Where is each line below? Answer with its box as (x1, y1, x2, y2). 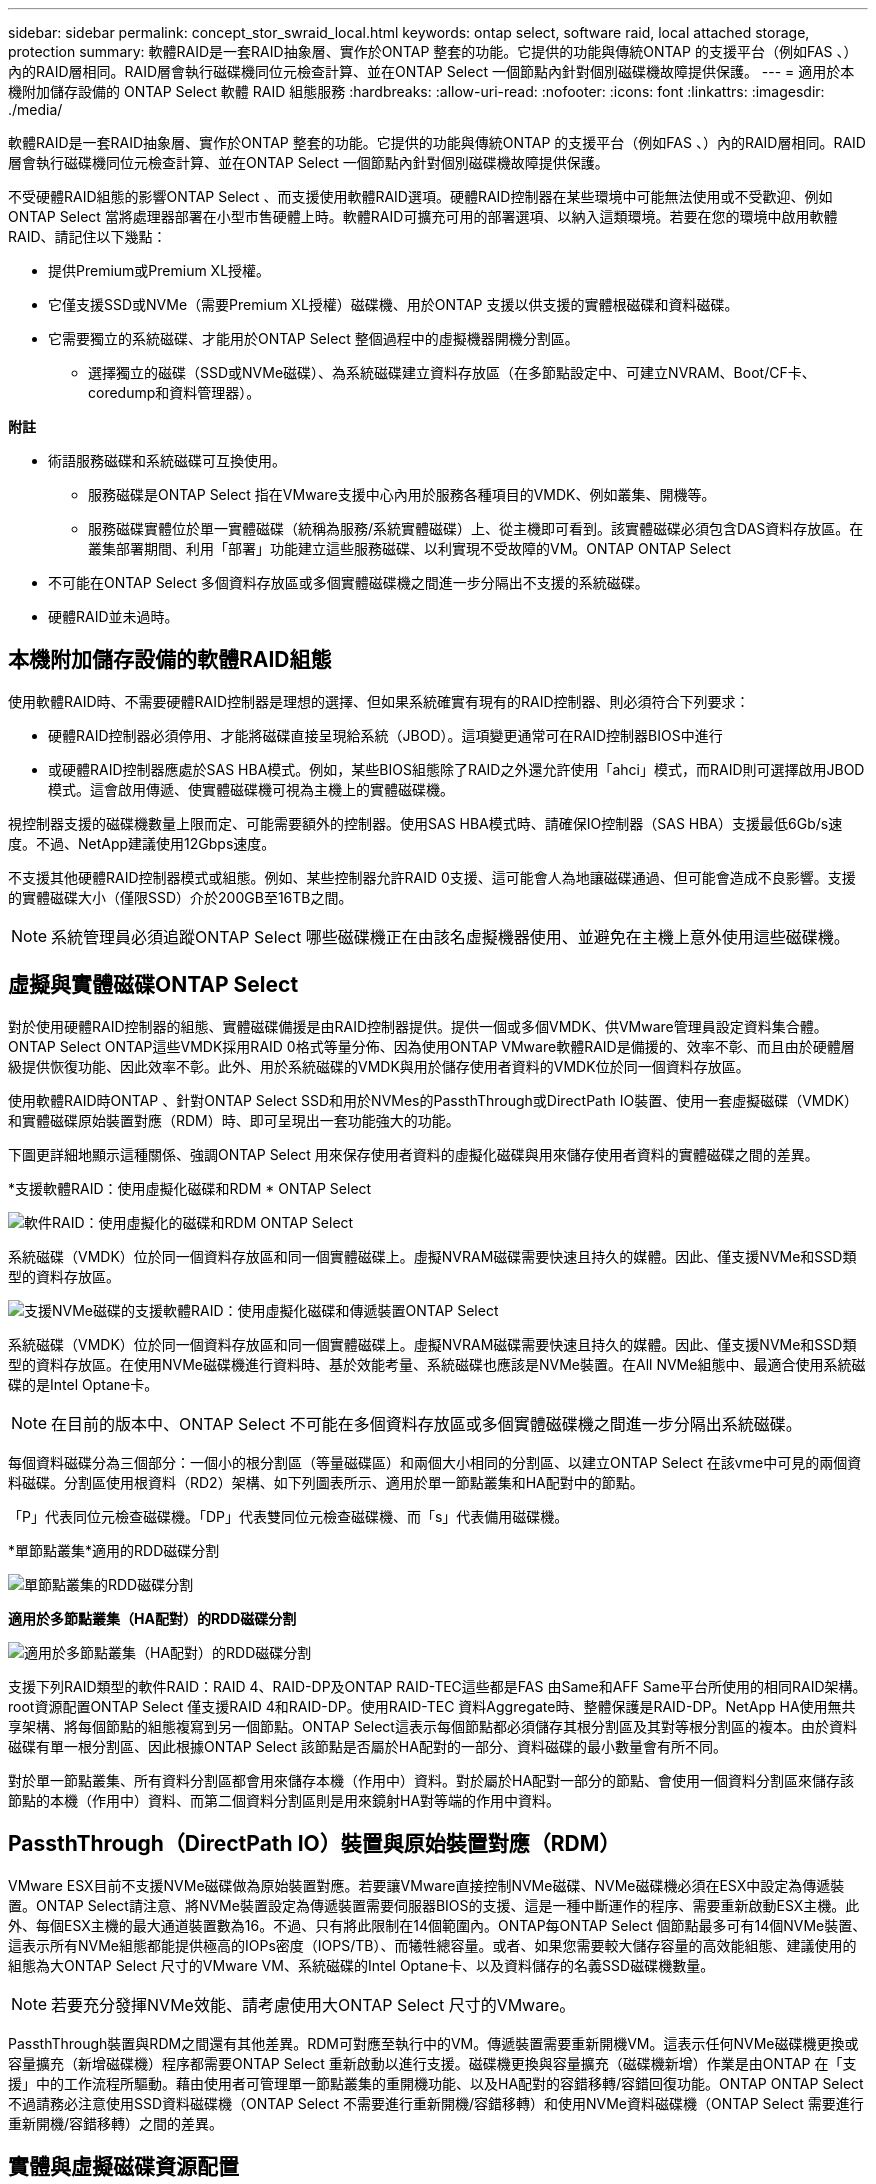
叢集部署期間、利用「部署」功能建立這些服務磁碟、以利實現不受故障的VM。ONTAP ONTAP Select (88, 540, 731, 557)
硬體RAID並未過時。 (48, 608, 179, 625)
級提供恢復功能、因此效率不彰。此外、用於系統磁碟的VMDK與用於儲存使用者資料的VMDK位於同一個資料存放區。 (8, 1057, 750, 1075)
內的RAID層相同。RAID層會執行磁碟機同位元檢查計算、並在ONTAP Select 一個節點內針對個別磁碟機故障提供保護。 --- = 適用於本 (8, 63, 855, 80)
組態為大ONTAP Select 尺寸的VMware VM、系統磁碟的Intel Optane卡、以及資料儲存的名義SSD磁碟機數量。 (8, 1956, 715, 1974)
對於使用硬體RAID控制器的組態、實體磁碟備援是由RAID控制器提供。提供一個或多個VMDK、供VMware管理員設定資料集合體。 (8, 1017, 828, 1035)
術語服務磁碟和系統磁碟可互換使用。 (48, 452, 286, 469)
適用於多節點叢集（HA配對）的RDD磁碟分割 (8, 1609, 297, 1627)
